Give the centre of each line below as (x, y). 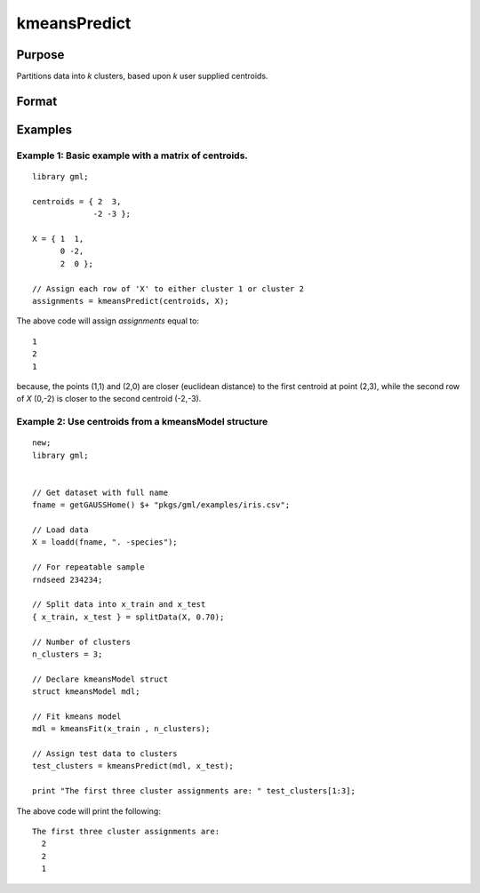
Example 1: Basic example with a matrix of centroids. (132, 155)
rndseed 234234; (68, 579)
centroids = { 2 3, (77, 201)
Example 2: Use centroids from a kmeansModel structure (142, 422)
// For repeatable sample (89, 567)
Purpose (40, 55)
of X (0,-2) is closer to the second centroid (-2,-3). (109, 399)
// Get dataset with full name (100, 492)
